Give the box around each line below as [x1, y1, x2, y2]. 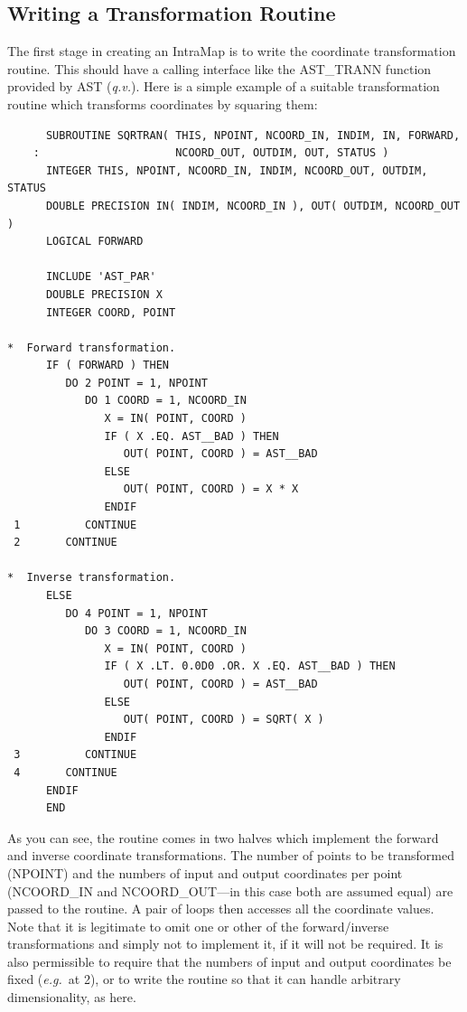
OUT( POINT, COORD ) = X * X [123, 483, 299, 496]
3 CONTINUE [14, 748, 137, 762]
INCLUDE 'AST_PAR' [45, 270, 156, 284]
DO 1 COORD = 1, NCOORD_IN [84, 394, 247, 408]
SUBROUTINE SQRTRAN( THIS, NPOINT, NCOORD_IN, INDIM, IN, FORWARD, [45, 128, 461, 142]
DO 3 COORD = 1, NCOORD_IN [84, 624, 247, 638]
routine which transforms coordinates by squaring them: [7, 94, 318, 113]
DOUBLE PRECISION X [45, 287, 163, 301]
